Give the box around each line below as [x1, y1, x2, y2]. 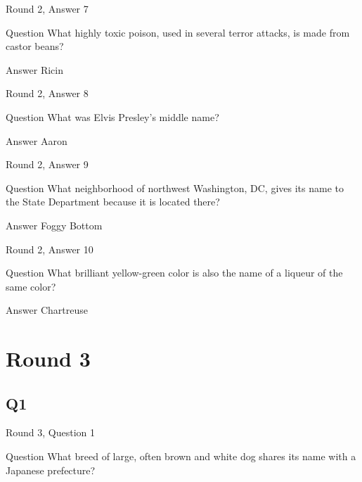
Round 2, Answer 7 [6, 1, 89, 15]
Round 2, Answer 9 [6, 157, 89, 172]
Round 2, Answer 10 [6, 241, 93, 256]
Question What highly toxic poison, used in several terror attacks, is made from [6, 25, 350, 39]
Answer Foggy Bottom [6, 217, 103, 232]
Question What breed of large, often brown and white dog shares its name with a [6, 449, 356, 464]
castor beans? [6, 39, 64, 53]
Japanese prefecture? [6, 462, 96, 477]
